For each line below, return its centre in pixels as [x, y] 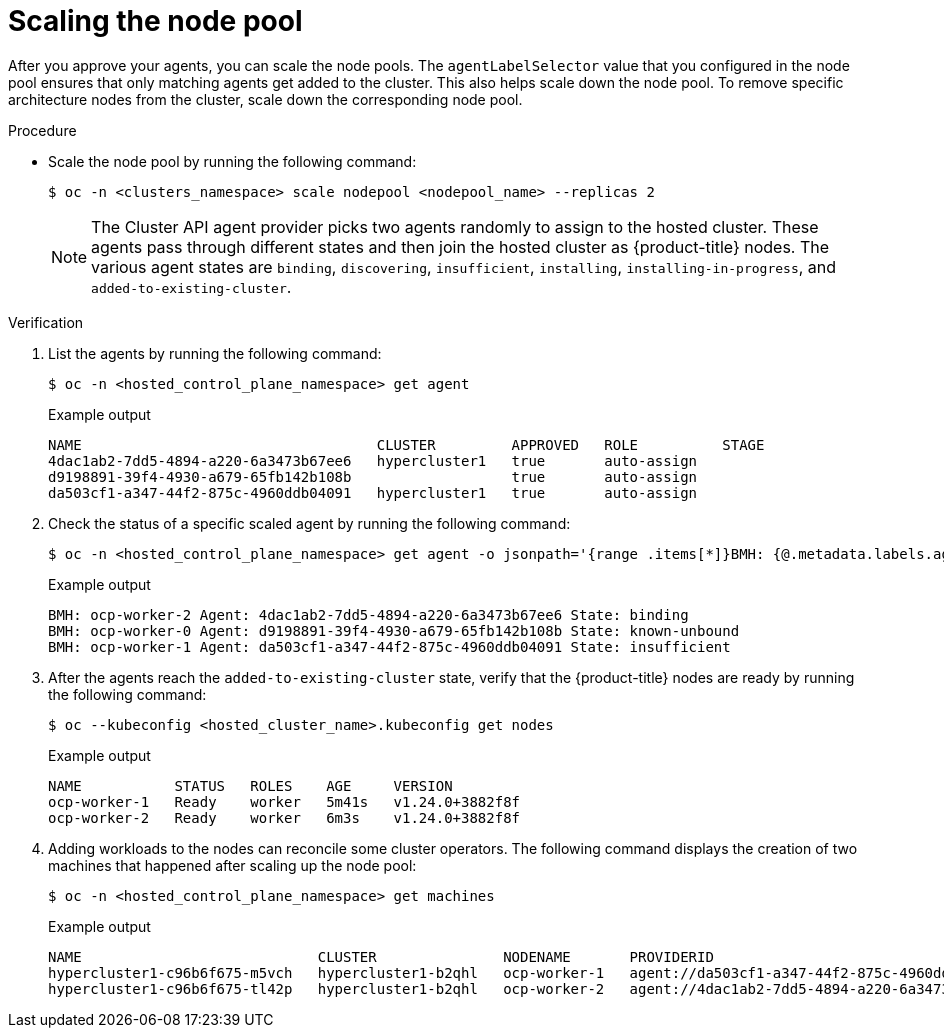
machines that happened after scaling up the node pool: [232, 865]
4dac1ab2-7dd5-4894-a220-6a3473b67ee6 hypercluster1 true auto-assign [373, 460]
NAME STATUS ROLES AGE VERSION [250, 785]
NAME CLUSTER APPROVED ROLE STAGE [406, 444]
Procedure [42, 130]
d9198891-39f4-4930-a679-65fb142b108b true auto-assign [373, 476]
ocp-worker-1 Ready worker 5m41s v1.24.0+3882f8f [284, 801]
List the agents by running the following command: [215, 353]
